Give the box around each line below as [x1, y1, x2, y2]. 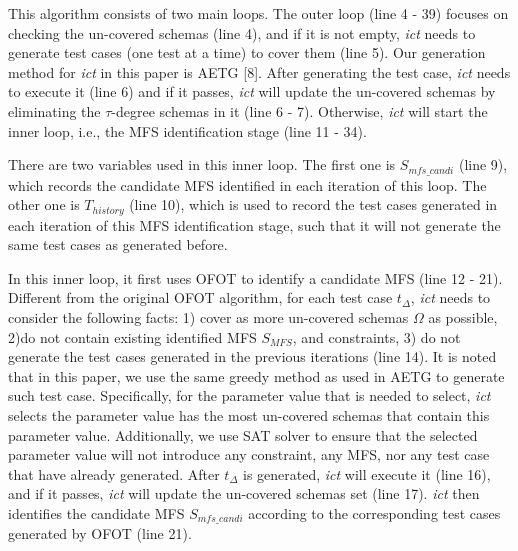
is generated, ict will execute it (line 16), [243, 463, 491, 484]
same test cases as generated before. [8, 234, 228, 255]
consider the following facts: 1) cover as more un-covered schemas [8, 307, 409, 328]
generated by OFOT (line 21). [8, 523, 192, 544]
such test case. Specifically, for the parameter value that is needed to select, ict [8, 385, 491, 406]
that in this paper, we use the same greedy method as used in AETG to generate [8, 365, 505, 386]
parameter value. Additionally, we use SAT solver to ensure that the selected [8, 424, 478, 445]
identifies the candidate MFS [8, 502, 185, 523]
